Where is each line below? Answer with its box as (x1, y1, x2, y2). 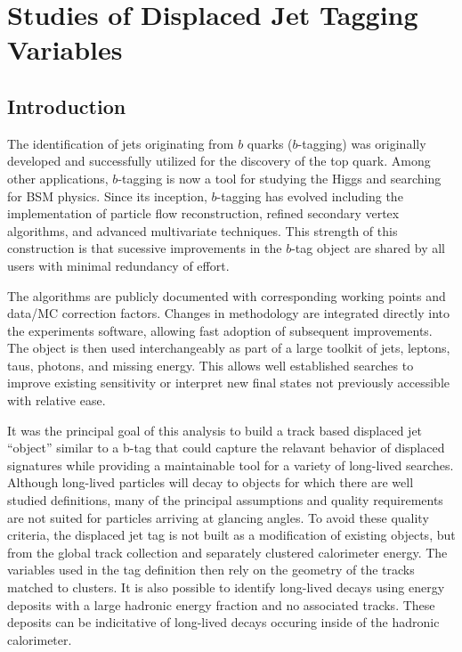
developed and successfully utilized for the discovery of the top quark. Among (7, 151, 431, 170)
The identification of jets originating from (7, 134, 234, 152)
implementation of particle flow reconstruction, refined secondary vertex (7, 204, 400, 223)
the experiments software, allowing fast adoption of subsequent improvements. (7, 321, 433, 339)
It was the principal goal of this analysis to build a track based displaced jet (7, 420, 423, 439)
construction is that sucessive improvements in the (7, 239, 282, 257)
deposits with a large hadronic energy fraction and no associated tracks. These (7, 595, 435, 614)
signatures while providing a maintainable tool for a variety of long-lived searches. (7, 455, 454, 474)
